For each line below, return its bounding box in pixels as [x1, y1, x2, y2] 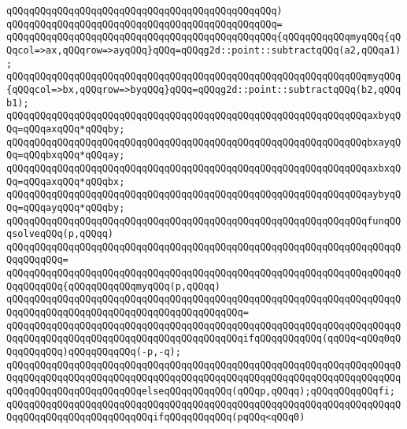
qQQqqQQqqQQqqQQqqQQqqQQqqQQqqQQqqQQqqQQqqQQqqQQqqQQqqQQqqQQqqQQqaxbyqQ [6, 110, 401, 122]
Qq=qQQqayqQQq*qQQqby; [6, 202, 125, 213]
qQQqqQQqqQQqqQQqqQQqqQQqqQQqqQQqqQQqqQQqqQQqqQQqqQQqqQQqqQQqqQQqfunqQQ [6, 215, 401, 227]
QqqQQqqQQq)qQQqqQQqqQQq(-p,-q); [6, 346, 181, 358]
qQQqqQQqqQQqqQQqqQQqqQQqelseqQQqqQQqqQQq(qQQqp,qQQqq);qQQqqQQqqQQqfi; [6, 386, 395, 398]
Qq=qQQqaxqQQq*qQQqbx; [6, 176, 125, 187]
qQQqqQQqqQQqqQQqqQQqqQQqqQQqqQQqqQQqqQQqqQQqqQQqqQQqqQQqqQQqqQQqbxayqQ [6, 136, 401, 148]
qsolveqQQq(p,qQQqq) [6, 228, 114, 240]
